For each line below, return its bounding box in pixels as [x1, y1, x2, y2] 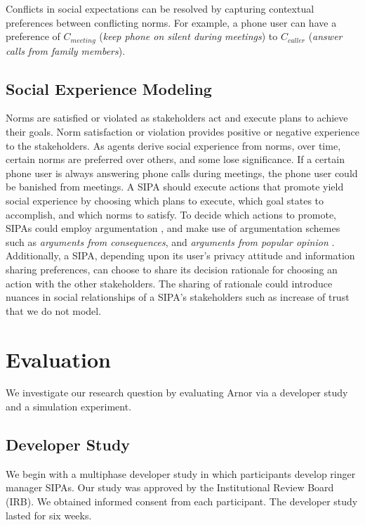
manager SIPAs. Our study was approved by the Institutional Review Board [6, 480, 334, 495]
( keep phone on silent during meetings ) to [99, 29, 278, 44]
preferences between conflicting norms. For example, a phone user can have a [6, 15, 337, 30]
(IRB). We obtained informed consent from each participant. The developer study [6, 494, 358, 509]
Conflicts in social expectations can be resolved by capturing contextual [6, 1, 314, 15]
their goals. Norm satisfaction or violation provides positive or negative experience [6, 124, 359, 139]
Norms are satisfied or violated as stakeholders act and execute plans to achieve [6, 110, 348, 125]
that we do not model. [6, 303, 102, 318]
